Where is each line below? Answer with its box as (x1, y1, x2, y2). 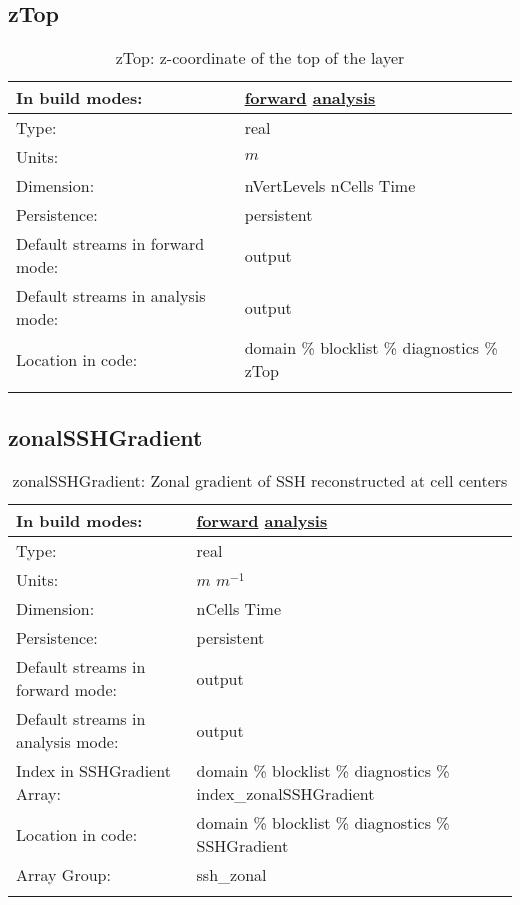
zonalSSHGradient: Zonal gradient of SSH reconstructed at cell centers (12, 469, 508, 493)
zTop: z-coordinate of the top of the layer (115, 46, 405, 70)
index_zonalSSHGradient (196, 782, 375, 806)
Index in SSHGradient (16, 759, 171, 783)
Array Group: (16, 863, 111, 887)
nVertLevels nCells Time (244, 174, 416, 198)
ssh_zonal (196, 863, 267, 887)
